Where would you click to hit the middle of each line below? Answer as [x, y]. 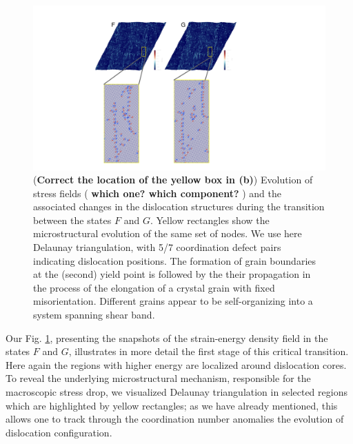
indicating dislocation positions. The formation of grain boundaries [175, 260]
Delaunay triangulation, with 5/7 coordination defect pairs [157, 247]
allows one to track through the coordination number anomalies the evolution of [175, 419]
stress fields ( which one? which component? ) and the [157, 193]
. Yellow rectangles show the [210, 220]
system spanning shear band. [94, 315]
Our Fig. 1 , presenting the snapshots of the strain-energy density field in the [167, 337]
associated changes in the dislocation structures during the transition [179, 206]
